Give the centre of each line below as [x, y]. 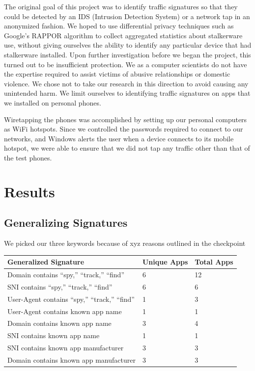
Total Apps [214, 262]
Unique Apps [165, 262]
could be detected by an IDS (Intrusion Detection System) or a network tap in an [127, 16]
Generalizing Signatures [66, 223]
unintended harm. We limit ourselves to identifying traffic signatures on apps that [127, 93]
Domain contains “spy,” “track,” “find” [66, 275]
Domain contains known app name [59, 323]
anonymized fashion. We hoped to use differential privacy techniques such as [119, 26]
